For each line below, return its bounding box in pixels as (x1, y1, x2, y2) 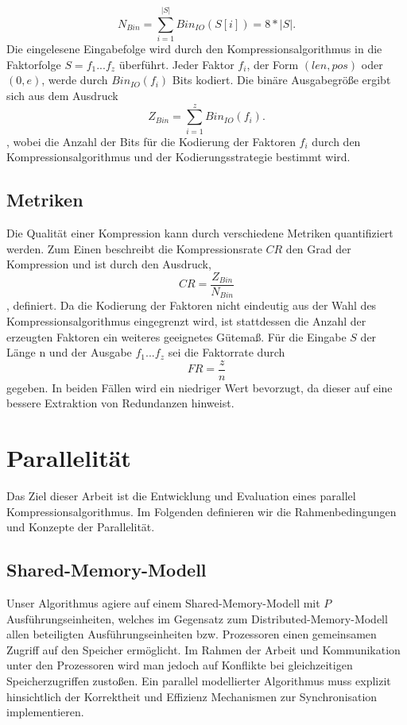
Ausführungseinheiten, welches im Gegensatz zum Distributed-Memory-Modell (6, 610, 388, 627)
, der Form (246, 56, 299, 72)
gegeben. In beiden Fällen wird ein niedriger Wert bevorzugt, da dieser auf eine (6, 379, 393, 395)
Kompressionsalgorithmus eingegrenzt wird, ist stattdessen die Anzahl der (6, 312, 366, 329)
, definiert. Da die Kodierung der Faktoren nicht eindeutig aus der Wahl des (6, 297, 377, 314)
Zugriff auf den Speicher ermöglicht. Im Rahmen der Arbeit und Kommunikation (6, 641, 401, 658)
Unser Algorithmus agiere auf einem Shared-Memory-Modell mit (6, 595, 320, 611)
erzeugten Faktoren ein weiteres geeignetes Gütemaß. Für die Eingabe (6, 328, 347, 345)
